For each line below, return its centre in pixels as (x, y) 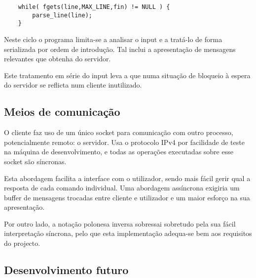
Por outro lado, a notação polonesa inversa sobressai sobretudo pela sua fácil (120, 223)
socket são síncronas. (35, 161)
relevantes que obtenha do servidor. (57, 59)
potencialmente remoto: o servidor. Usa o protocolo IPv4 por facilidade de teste (124, 142)
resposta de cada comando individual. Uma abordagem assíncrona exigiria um (122, 188)
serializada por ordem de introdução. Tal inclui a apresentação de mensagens (120, 49)
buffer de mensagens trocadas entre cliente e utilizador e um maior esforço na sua (127, 197)
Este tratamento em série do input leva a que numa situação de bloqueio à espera (127, 75)
